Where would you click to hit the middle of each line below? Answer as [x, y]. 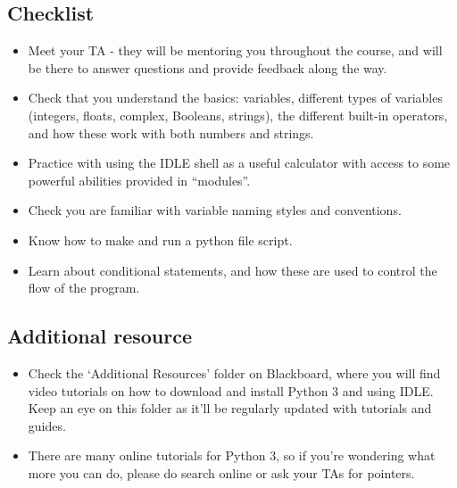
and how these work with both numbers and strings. [171, 132]
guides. [47, 425]
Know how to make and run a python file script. [160, 240]
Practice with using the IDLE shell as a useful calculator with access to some [239, 163]
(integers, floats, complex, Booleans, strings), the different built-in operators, [238, 115]
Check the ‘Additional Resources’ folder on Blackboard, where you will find [234, 372]
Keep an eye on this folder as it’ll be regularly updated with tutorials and [230, 408]
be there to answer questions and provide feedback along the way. [208, 67]
